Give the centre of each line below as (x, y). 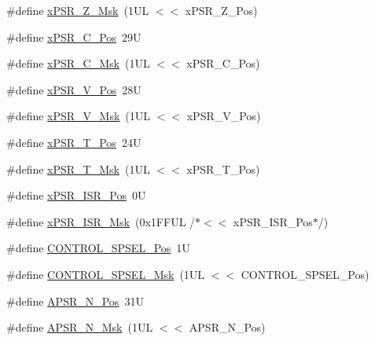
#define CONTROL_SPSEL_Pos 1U (98, 248)
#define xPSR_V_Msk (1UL (79, 116)
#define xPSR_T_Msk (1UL (78, 169)
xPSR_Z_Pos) (221, 10)
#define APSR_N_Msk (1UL (80, 327)
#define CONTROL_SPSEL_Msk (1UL (106, 274)
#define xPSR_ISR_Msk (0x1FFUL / (101, 221)
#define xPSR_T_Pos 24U (74, 142)
